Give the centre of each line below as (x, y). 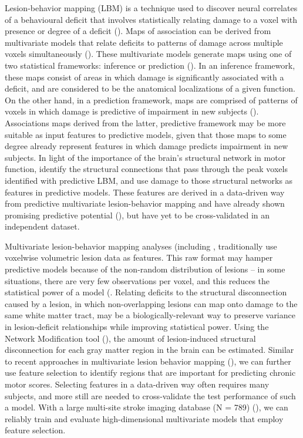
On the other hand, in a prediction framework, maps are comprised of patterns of (151, 100)
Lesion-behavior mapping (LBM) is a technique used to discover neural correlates (151, 8)
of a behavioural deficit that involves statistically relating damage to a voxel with (151, 19)
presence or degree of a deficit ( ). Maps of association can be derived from (138, 31)
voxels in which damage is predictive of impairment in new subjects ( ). (132, 111)
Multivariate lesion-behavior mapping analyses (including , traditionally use (141, 246)
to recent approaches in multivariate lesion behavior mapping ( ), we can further (148, 361)
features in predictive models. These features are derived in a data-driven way (145, 192)
